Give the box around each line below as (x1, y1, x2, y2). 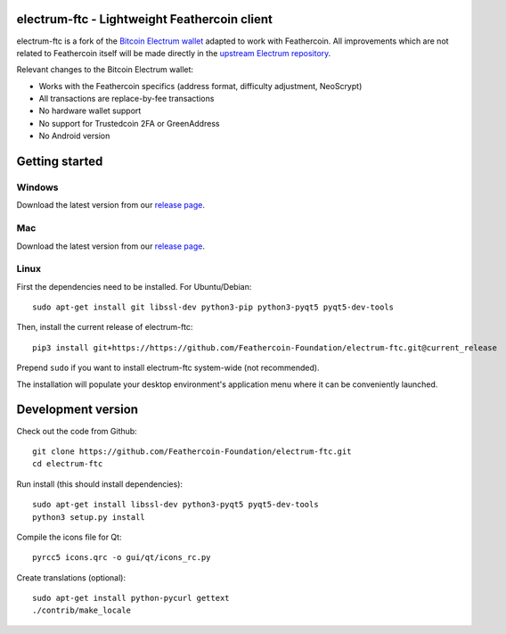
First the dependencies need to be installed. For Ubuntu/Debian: (16, 281, 252, 292)
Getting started (16, 154, 103, 169)
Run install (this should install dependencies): (16, 478, 183, 490)
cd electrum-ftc (32, 459, 103, 469)
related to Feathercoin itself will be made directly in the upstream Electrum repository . (16, 47, 331, 58)
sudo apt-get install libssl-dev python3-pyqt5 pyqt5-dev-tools (32, 499, 320, 510)
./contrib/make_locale (32, 605, 132, 615)
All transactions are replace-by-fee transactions (38, 94, 215, 104)
